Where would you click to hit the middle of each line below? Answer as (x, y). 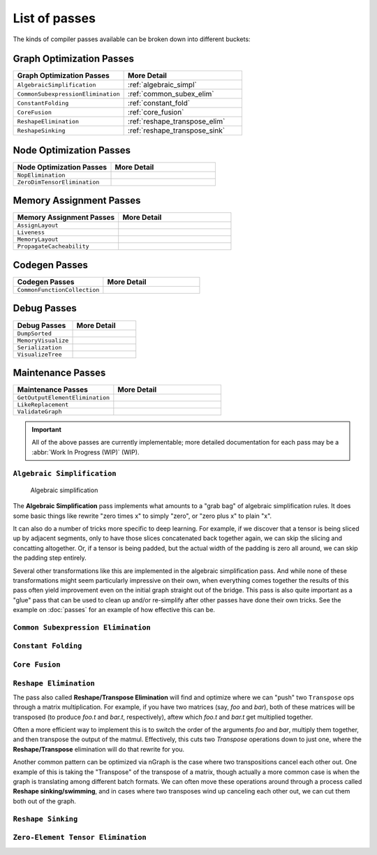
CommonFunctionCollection (58, 290)
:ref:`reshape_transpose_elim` (177, 121)
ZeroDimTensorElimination (58, 182)
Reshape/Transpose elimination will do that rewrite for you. (99, 749)
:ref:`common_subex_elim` (171, 94)
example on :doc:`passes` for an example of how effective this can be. (114, 610)
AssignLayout (38, 226)
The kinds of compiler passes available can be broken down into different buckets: (132, 39)
